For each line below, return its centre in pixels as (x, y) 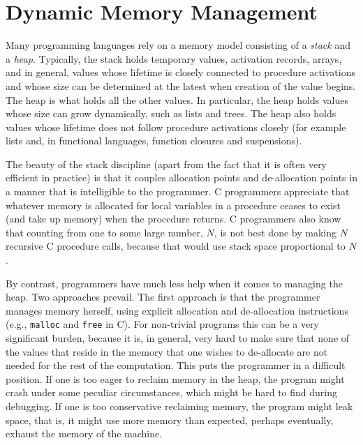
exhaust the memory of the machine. (84, 433)
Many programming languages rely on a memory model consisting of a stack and (178, 45)
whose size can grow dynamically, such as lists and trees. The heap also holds (171, 113)
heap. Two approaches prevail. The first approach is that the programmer (163, 297)
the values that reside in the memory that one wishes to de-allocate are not (167, 351)
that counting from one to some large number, (104, 232)
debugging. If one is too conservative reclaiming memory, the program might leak (179, 406)
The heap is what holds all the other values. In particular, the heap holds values (177, 99)
